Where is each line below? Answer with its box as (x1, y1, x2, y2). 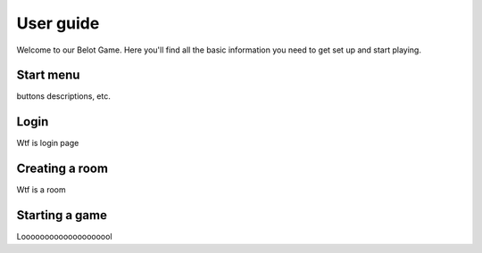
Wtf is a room (16, 184, 66, 195)
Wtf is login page (16, 138, 79, 149)
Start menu (16, 68, 80, 83)
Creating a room (16, 161, 109, 176)
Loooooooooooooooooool (16, 232, 112, 242)
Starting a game (16, 208, 107, 223)
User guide (16, 13, 100, 33)
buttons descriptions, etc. (16, 91, 111, 102)
